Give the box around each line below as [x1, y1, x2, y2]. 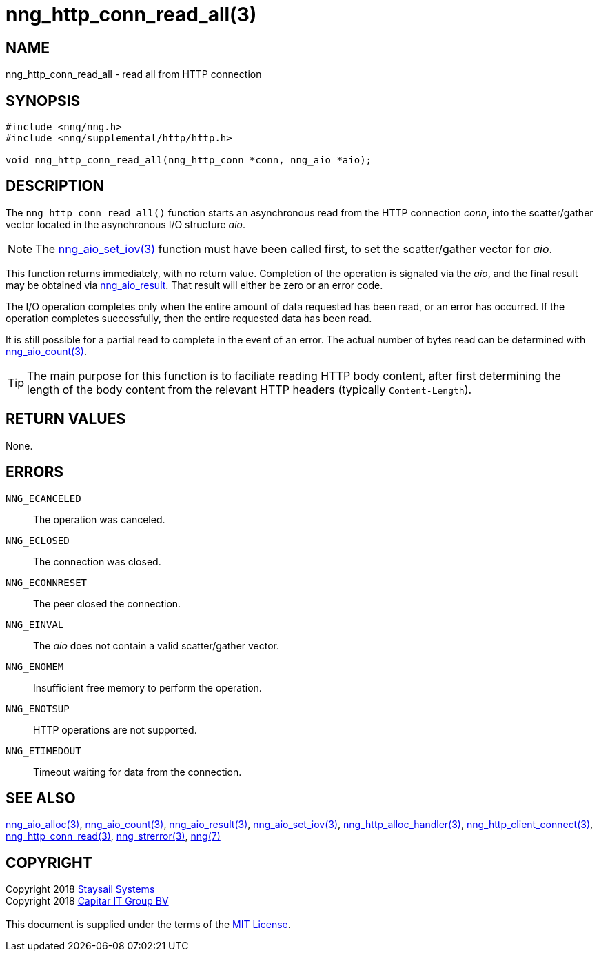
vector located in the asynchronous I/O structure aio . [6, 218, 246, 230]
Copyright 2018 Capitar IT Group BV [6, 895, 169, 907]
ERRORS [6, 463, 64, 481]
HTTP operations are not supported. [33, 723, 197, 736]
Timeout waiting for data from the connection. [33, 765, 242, 778]
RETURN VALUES [6, 410, 126, 428]
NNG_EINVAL [6, 618, 64, 630]
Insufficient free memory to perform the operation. [33, 681, 262, 694]
